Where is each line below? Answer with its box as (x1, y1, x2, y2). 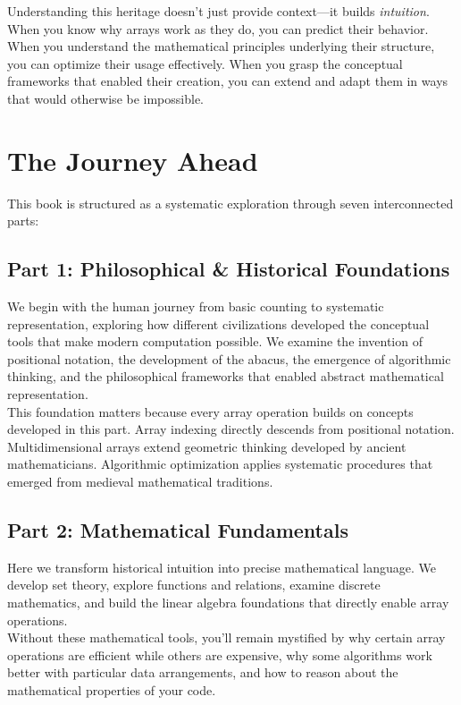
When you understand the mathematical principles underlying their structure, (7, 37, 435, 55)
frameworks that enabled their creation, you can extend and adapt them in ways (7, 72, 448, 90)
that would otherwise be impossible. (7, 89, 204, 107)
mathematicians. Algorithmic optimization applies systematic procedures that (7, 454, 433, 473)
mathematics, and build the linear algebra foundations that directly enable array (7, 593, 449, 611)
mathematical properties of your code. (7, 680, 216, 699)
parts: (7, 211, 39, 230)
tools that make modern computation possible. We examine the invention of (7, 332, 423, 351)
